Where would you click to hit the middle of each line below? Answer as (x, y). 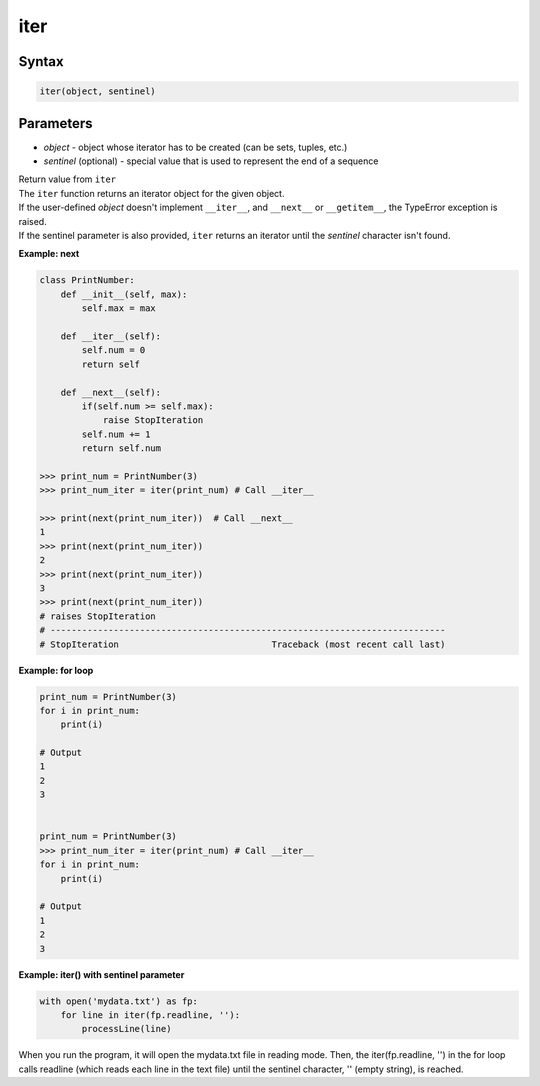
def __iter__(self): (111, 336)
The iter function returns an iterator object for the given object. (151, 193)
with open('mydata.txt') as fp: (119, 1001)
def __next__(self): (111, 392)
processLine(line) (126, 1029)
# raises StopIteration (98, 616)
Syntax (41, 61)
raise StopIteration (153, 420)
